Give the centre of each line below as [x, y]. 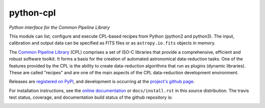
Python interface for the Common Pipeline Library [59, 27]
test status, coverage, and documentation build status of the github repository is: [91, 97]
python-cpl [32, 13]
